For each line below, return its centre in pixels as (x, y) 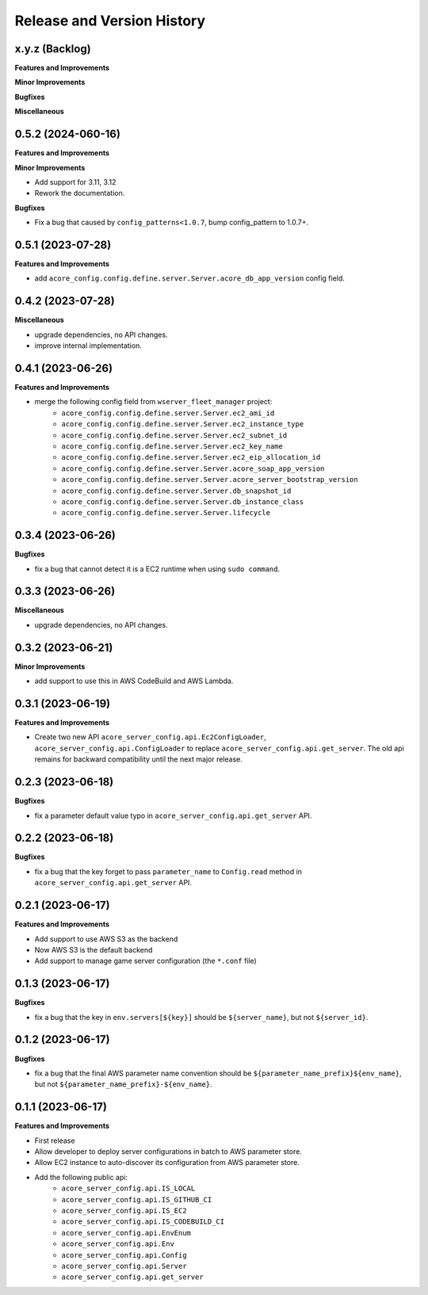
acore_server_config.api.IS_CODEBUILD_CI (143, 1222)
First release (55, 1140)
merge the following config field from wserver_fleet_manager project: (153, 402)
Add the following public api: (81, 1177)
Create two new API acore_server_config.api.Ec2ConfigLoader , (150, 737)
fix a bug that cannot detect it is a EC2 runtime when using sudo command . (157, 569)
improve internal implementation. (88, 346)
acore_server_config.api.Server (124, 1266)
